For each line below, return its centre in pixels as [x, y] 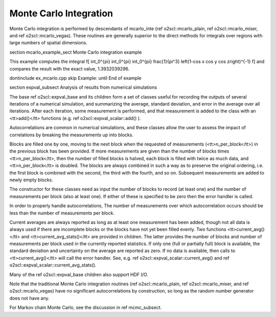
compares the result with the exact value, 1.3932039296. [70, 68]
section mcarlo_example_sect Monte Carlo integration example [76, 52]
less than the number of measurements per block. [62, 213]
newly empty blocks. [31, 180]
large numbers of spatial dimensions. [49, 43]
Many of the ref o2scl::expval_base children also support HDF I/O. [79, 274]
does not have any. [29, 298]
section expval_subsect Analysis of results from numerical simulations [83, 87]
